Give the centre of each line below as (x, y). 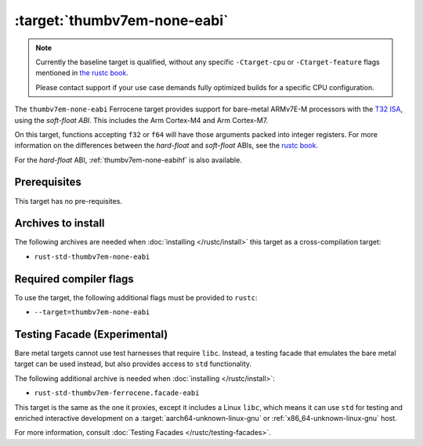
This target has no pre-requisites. (69, 201)
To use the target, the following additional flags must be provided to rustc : (136, 297)
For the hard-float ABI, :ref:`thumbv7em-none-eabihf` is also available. (128, 160)
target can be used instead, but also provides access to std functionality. (133, 364)
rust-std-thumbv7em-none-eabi (92, 256)
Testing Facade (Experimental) (91, 334)
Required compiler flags (74, 279)
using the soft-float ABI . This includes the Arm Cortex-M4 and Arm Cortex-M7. (141, 120)
